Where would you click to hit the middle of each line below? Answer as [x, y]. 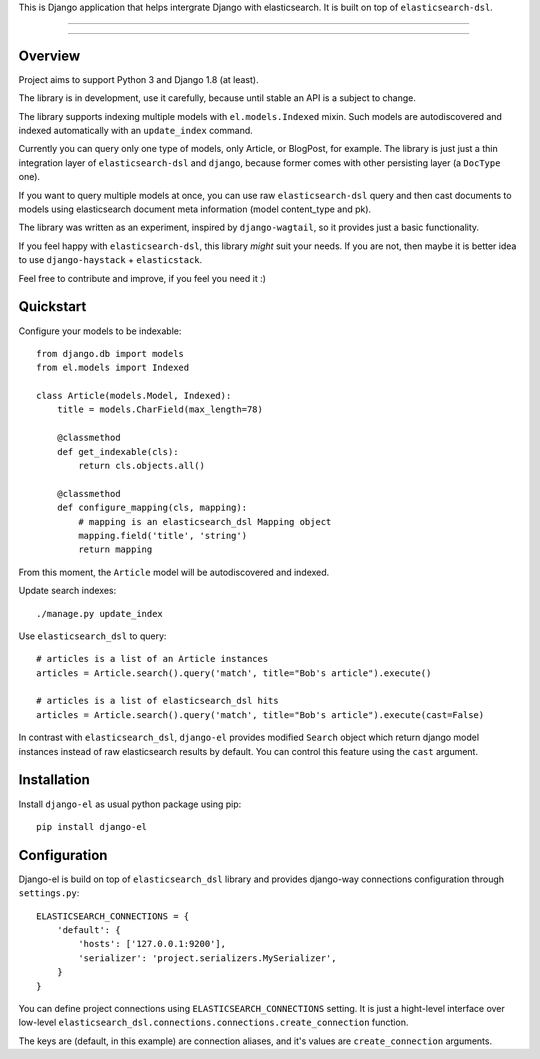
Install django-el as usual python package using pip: [130, 804]
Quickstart [52, 306]
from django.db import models [110, 353]
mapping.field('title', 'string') [163, 535]
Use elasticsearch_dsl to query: [92, 636]
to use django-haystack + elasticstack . [110, 260]
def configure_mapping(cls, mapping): [152, 508]
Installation [54, 780]
